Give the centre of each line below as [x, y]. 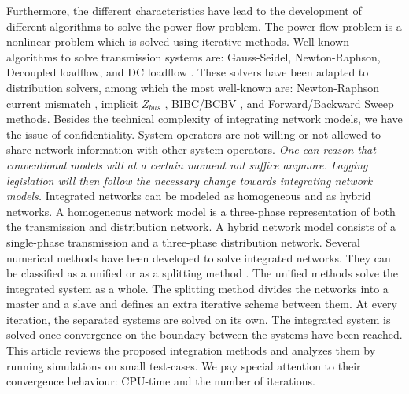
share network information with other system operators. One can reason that [191, 149]
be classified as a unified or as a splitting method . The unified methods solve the [202, 273]
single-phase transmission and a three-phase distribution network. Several [183, 242]
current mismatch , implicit [72, 103]
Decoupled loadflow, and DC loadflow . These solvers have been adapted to [188, 72]
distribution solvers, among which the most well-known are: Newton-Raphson [193, 87]
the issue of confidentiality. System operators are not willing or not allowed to [194, 134]
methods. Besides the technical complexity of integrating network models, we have [204, 119]
